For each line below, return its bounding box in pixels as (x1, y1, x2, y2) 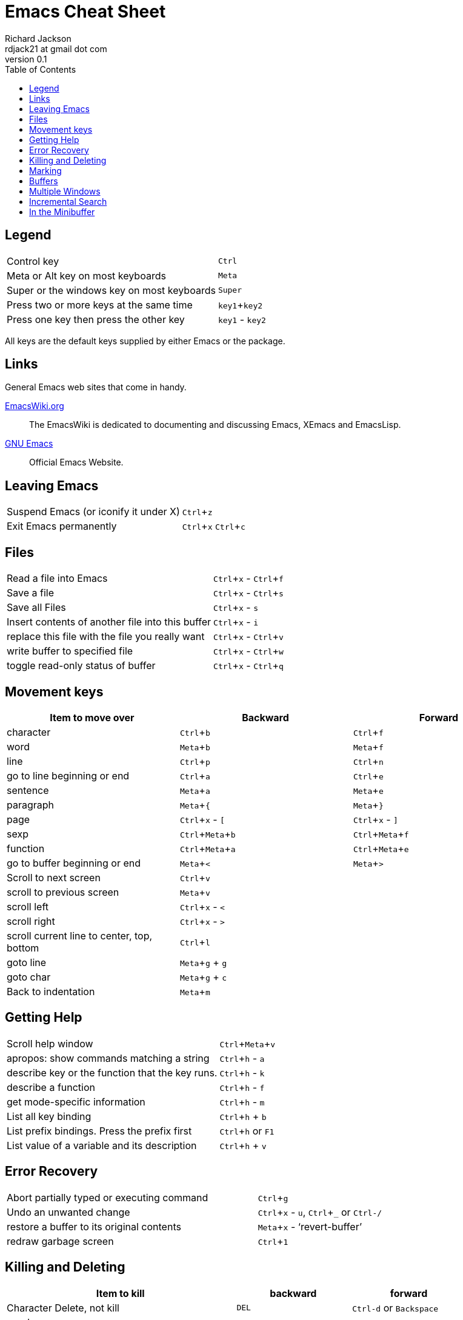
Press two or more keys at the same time (7, 298, 193, 311)
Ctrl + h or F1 (219, 1124, 275, 1137)
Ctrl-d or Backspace (352, 1301, 439, 1314)
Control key (7, 255, 59, 267)
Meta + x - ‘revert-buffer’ (258, 1220, 362, 1233)
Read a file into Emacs (7, 572, 108, 585)
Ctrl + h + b (219, 1110, 267, 1122)
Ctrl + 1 (258, 1235, 288, 1247)
